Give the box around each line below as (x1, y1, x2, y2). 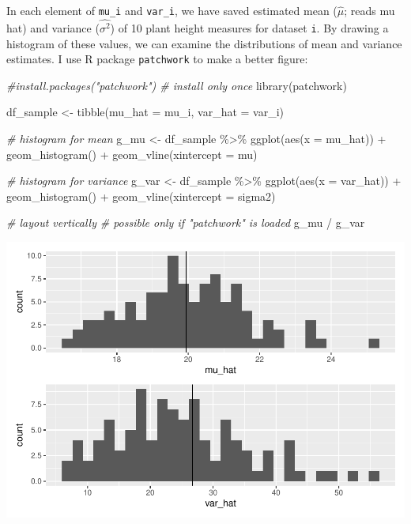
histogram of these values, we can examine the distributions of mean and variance (6, 35, 402, 51)
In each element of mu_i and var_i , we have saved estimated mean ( (6, 2, 337, 18)
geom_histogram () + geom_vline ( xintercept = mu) (6, 145, 258, 162)
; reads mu (344, 2, 395, 18)
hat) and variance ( (6, 19, 100, 36)
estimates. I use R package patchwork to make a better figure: (6, 51, 308, 67)
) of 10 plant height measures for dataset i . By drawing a (110, 19, 389, 36)
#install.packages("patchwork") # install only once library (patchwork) (6, 77, 347, 93)
